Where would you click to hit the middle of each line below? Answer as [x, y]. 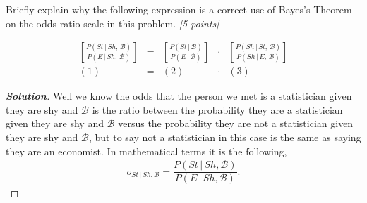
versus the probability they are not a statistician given [236, 123]
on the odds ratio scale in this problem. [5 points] [113, 23]
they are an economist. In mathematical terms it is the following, [146, 151]
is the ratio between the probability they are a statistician [217, 109]
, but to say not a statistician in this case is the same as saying [225, 137]
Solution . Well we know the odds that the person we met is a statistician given [179, 96]
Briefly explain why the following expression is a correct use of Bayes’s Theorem [179, 9]
